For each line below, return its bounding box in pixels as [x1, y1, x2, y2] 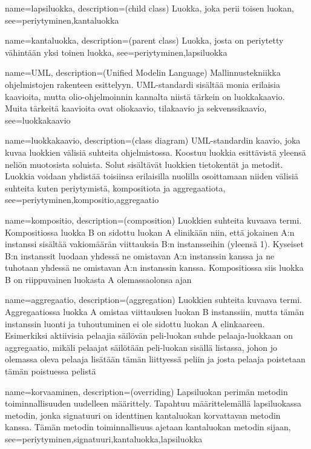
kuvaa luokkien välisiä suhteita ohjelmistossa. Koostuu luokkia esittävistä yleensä [5, 145, 306, 158]
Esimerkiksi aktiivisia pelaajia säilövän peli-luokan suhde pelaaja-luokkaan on [5, 329, 293, 342]
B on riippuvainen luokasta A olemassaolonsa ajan [5, 273, 192, 285]
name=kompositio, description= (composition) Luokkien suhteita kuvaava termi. [5, 213, 302, 226]
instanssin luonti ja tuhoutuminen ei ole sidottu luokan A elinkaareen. [5, 317, 265, 330]
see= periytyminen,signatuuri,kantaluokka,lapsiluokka [5, 433, 203, 445]
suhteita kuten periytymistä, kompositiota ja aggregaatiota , [5, 181, 226, 194]
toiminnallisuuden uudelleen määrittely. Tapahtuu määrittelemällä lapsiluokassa [5, 397, 302, 410]
